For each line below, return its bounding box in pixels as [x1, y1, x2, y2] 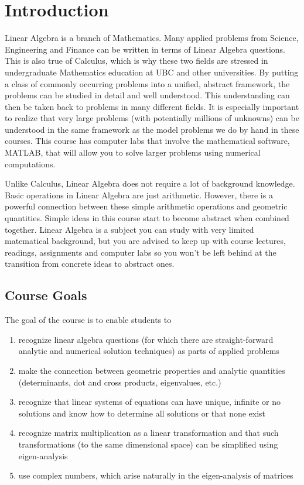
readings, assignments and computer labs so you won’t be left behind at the [5, 246, 276, 258]
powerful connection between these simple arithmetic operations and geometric [5, 200, 288, 212]
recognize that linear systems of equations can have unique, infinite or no [18, 395, 281, 408]
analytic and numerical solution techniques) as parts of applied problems [18, 345, 279, 357]
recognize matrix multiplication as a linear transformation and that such [18, 426, 279, 439]
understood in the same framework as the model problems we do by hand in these [5, 123, 299, 135]
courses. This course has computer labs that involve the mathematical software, [5, 135, 290, 147]
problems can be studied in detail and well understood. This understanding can [5, 89, 290, 101]
